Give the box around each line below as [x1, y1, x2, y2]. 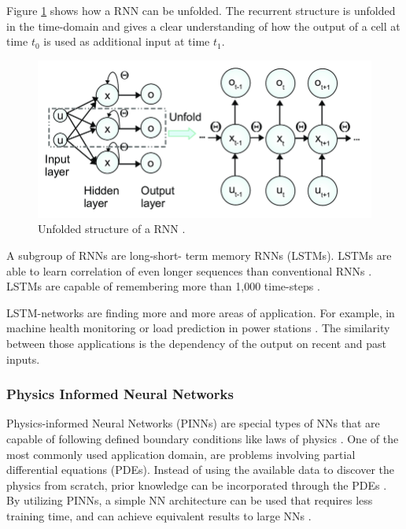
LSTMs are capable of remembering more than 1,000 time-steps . [6, 278, 320, 294]
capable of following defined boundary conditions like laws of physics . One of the [6, 430, 399, 446]
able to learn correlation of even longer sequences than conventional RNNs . [6, 262, 372, 279]
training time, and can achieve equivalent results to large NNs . [6, 507, 312, 523]
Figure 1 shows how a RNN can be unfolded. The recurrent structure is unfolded [6, 2, 396, 18]
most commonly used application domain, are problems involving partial [6, 446, 356, 462]
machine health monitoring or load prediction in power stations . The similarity [6, 320, 390, 336]
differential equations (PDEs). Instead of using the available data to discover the [6, 461, 394, 478]
